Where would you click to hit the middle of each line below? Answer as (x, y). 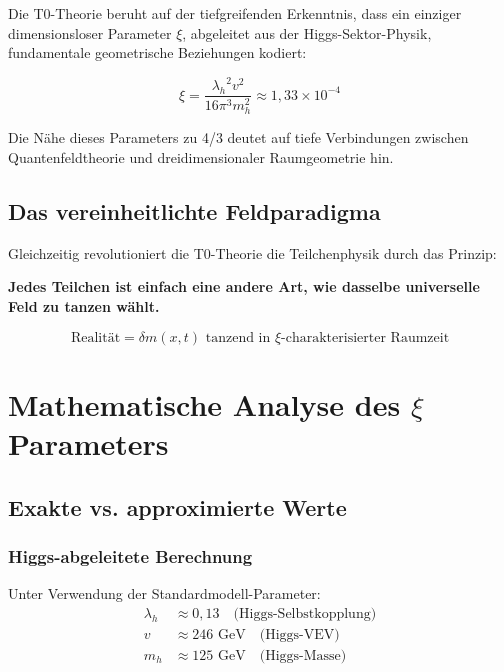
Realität (95, 337)
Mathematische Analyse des (204, 403)
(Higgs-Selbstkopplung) (305, 613)
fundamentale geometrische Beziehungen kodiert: (157, 52)
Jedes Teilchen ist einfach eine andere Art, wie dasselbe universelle (244, 286)
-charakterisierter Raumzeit (365, 337)
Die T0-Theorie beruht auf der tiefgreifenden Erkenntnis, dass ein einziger (235, 13)
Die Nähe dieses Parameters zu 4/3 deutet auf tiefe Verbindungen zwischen (238, 137)
